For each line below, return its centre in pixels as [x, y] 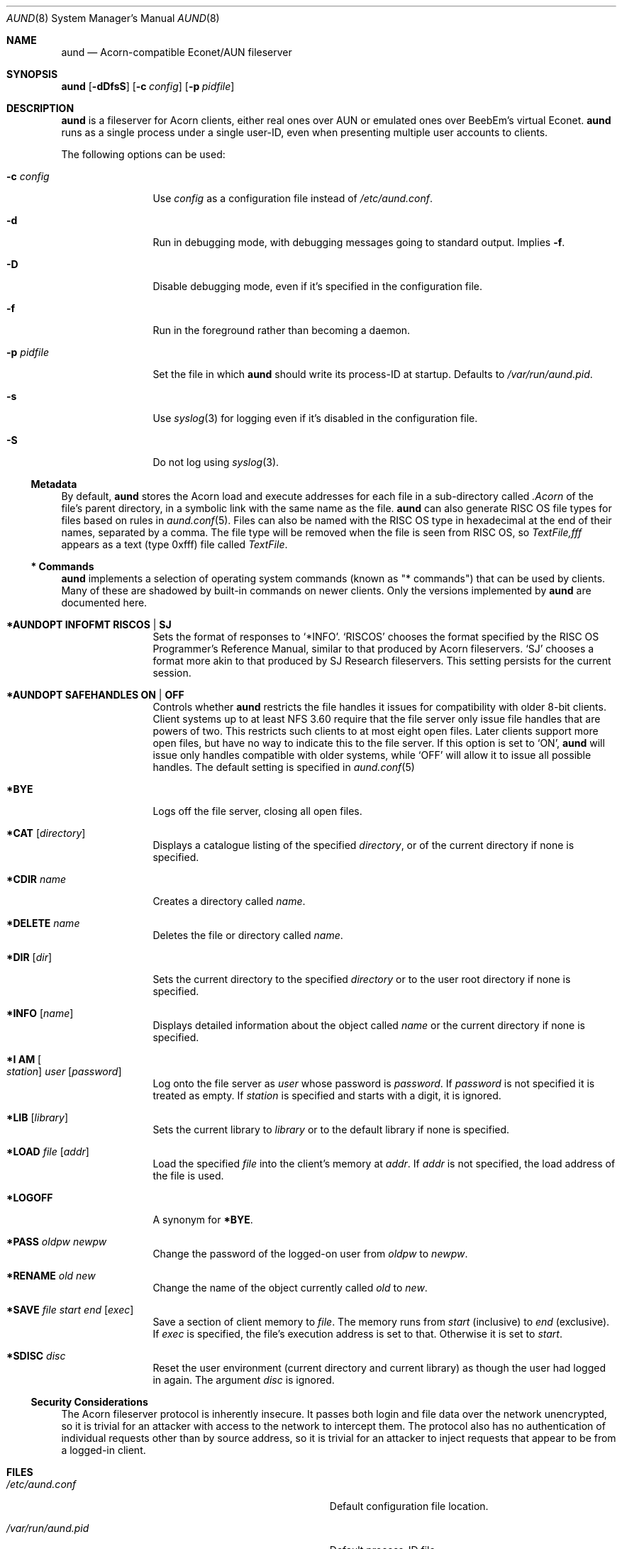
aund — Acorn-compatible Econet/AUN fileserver [177, 52]
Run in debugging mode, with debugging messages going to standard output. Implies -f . [359, 242]
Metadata [54, 484]
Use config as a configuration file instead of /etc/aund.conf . [293, 198]
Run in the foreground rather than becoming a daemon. [282, 330]
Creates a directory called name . [229, 901]
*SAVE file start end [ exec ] [70, 1310]
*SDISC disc [36, 1356]
